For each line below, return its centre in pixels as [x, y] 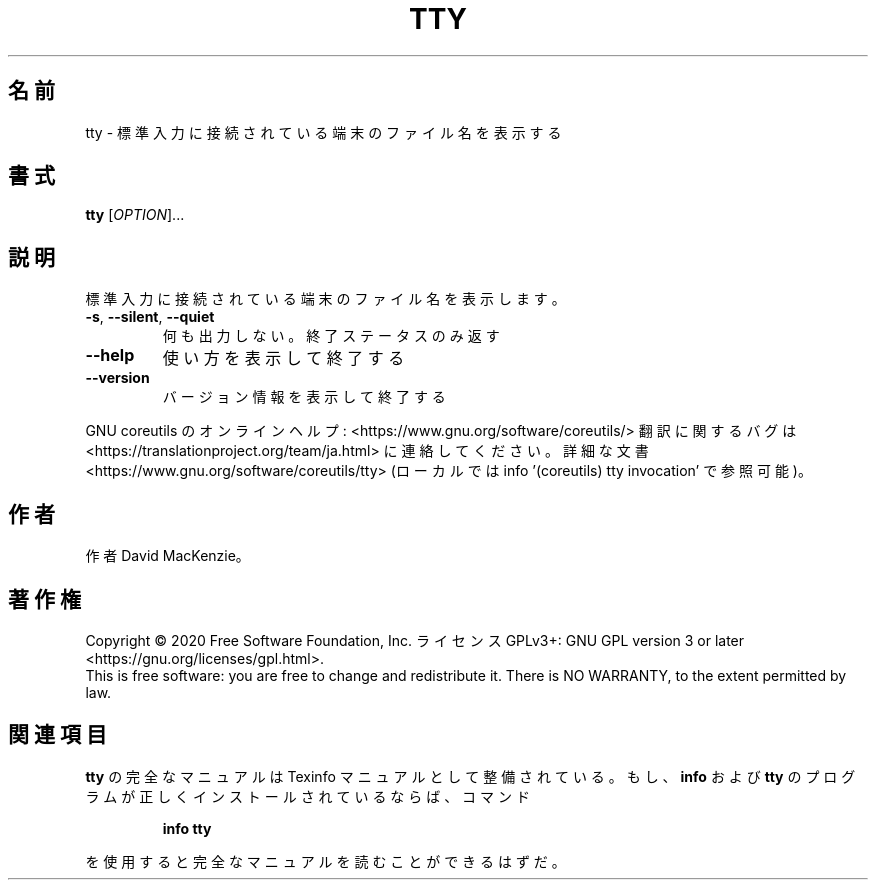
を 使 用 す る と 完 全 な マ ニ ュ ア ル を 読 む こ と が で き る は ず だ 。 [325, 861]
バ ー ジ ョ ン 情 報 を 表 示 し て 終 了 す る [304, 397]
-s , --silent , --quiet [150, 317]
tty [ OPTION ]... [135, 215]
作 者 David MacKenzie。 [167, 556]
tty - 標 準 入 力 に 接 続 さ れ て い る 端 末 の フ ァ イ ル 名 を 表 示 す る [323, 132]
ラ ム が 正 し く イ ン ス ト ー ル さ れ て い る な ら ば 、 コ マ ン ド [307, 796]
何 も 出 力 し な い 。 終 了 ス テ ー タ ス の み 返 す [331, 336]
